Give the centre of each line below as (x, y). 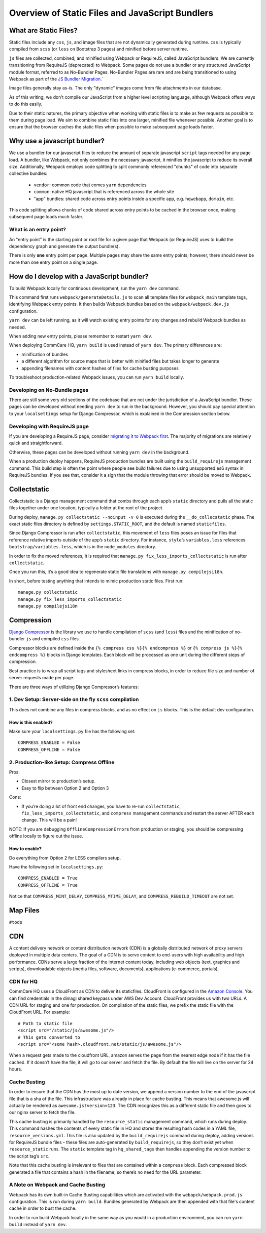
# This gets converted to (49, 1037)
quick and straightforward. (36, 443)
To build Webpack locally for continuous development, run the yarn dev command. (95, 288)
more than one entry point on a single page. (53, 262)
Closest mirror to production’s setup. (59, 781)
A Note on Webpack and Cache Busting (57, 1185)
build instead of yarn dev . (38, 1225)
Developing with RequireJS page (49, 426)
